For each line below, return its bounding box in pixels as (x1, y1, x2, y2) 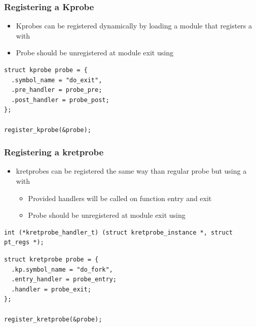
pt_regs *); (4, 239, 44, 246)
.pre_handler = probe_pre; (11, 86, 102, 94)
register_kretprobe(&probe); (4, 315, 102, 323)
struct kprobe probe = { (4, 67, 88, 74)
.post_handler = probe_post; (11, 96, 109, 104)
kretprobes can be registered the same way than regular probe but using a (16, 166, 247, 176)
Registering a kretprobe (4, 146, 104, 158)
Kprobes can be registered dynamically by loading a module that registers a (16, 20, 252, 31)
